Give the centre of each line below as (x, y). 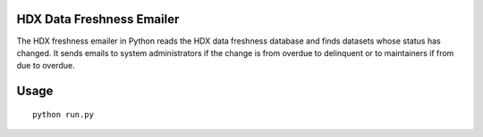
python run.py (63, 114)
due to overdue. (46, 66)
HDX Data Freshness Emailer (98, 19)
